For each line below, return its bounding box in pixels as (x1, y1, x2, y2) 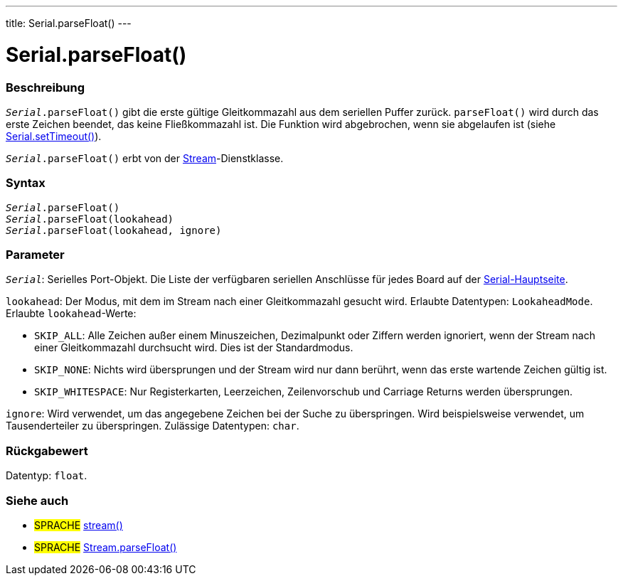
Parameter (6, 247, 65, 262)
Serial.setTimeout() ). (6, 129, 102, 142)
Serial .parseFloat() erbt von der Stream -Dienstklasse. (6, 151, 284, 164)
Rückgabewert (6, 443, 88, 458)
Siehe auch (6, 493, 69, 508)
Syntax (6, 176, 46, 191)
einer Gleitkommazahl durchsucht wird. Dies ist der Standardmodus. (34, 341, 353, 354)
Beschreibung (6, 80, 85, 95)
